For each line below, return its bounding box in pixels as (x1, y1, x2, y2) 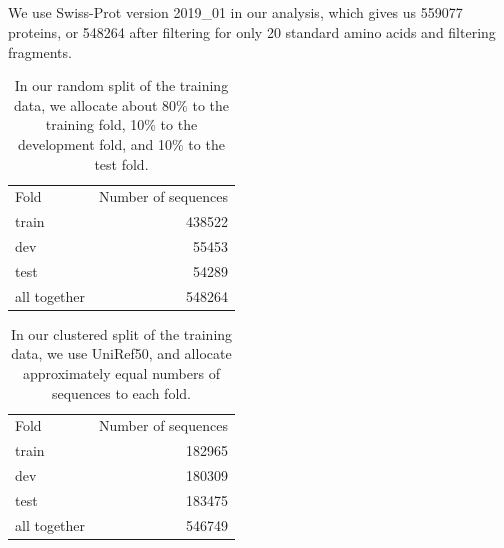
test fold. (94, 153, 149, 174)
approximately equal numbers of (23, 363, 220, 384)
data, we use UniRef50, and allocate (11, 343, 232, 364)
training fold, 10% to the (45, 114, 198, 135)
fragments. (8, 41, 72, 62)
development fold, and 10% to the (18, 133, 225, 154)
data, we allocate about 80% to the (13, 94, 229, 115)
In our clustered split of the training (10, 323, 233, 344)
